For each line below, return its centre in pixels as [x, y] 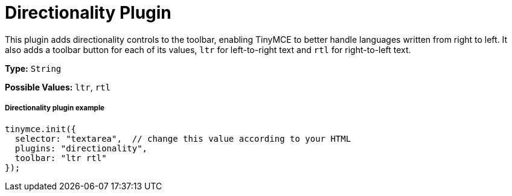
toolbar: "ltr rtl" [61, 158]
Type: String [33, 68]
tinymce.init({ [41, 129]
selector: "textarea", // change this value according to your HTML [183, 138]
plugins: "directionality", [81, 148]
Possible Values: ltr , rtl [58, 87]
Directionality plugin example [55, 108]
